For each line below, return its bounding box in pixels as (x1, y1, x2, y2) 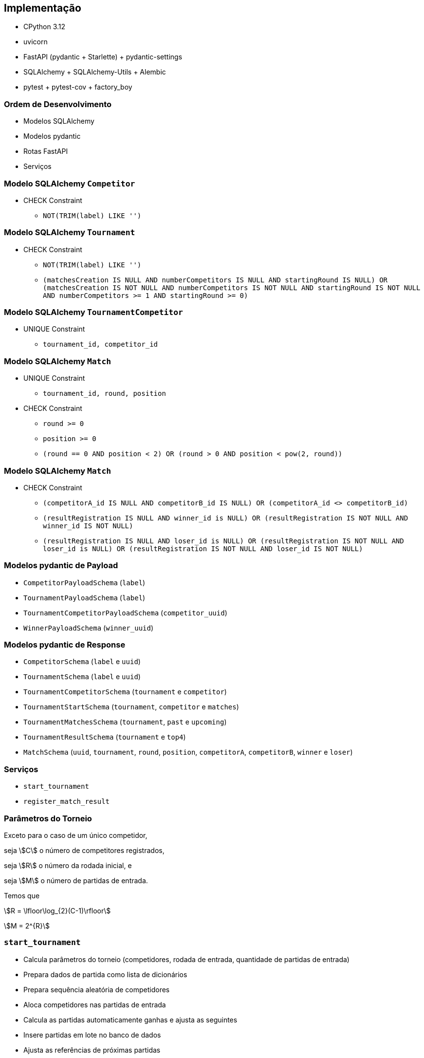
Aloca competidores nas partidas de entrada (23, 1000, 166, 1009)
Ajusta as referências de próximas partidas (23, 1045, 161, 1054)
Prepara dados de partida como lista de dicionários (23, 970, 187, 979)
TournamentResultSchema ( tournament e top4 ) (23, 733, 186, 742)
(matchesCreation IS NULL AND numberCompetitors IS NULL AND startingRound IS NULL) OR (43, 276, 388, 284)
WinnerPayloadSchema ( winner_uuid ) (23, 623, 154, 632)
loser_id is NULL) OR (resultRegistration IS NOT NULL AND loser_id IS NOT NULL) (43, 544, 363, 553)
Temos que (4, 891, 40, 900)
